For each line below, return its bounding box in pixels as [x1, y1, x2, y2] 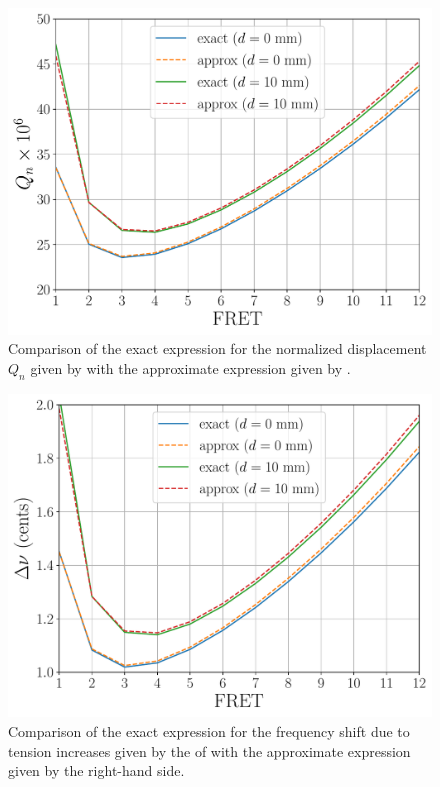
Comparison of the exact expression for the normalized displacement [8, 338, 427, 359]
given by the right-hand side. [8, 760, 185, 781]
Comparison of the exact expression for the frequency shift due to [8, 721, 410, 742]
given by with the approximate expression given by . [30, 357, 351, 378]
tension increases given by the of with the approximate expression [8, 740, 411, 761]
